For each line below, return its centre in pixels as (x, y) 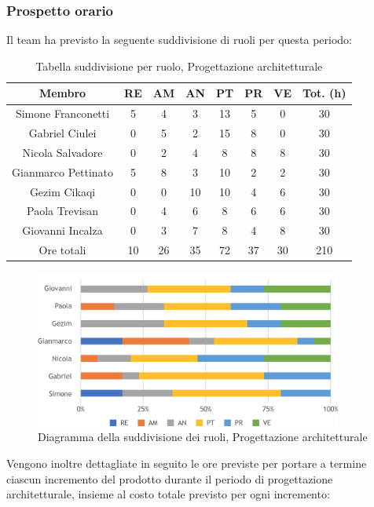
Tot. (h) (324, 93)
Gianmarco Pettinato (63, 171)
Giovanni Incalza (62, 230)
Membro (62, 93)
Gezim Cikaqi (62, 191)
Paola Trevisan (62, 211)
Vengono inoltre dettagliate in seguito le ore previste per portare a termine (187, 463)
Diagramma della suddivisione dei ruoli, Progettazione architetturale (203, 437)
